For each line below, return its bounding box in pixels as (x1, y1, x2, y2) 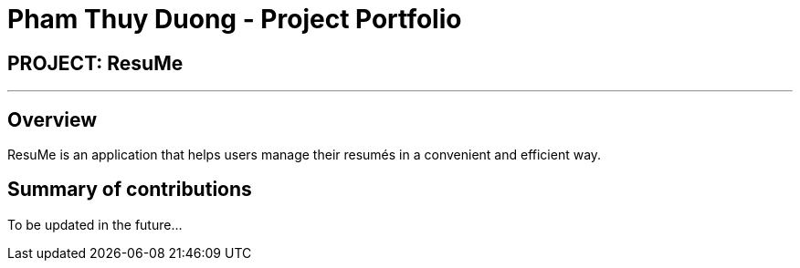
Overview (7, 108, 98, 131)
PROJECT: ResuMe (7, 51, 184, 75)
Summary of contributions (7, 178, 252, 201)
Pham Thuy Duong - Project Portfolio (7, 4, 462, 35)
